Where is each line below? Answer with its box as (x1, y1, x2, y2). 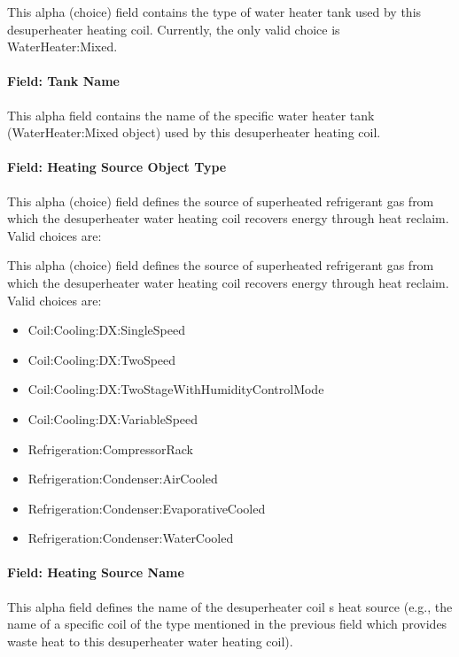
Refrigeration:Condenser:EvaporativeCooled (27, 499, 266, 517)
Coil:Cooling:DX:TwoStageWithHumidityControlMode (27, 380, 324, 398)
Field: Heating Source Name (7, 563, 184, 582)
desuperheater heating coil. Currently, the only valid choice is (7, 19, 340, 38)
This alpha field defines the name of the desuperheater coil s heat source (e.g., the (7, 597, 453, 615)
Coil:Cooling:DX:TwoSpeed (27, 350, 176, 368)
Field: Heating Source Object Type (7, 158, 227, 176)
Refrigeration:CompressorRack (27, 439, 193, 458)
